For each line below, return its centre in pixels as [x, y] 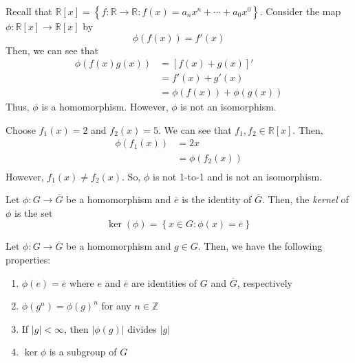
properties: [28, 259]
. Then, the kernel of [305, 199]
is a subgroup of [83, 352]
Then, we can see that [52, 50]
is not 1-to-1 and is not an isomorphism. [237, 176]
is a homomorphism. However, [105, 107]
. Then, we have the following [260, 246]
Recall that [29, 11]
